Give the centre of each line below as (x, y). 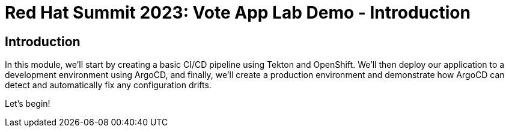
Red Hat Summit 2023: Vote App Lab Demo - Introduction (238, 13)
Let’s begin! (28, 104)
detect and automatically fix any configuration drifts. (108, 85)
